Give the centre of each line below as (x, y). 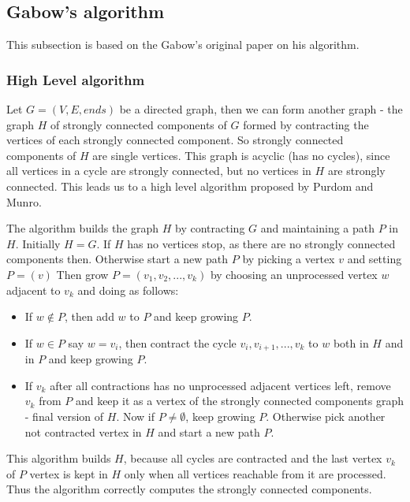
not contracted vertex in (83, 431)
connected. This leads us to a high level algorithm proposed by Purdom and (190, 186)
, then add (89, 316)
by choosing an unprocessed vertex (294, 274)
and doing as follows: (128, 290)
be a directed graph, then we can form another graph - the (261, 109)
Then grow (82, 274)
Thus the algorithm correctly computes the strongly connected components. (189, 489)
